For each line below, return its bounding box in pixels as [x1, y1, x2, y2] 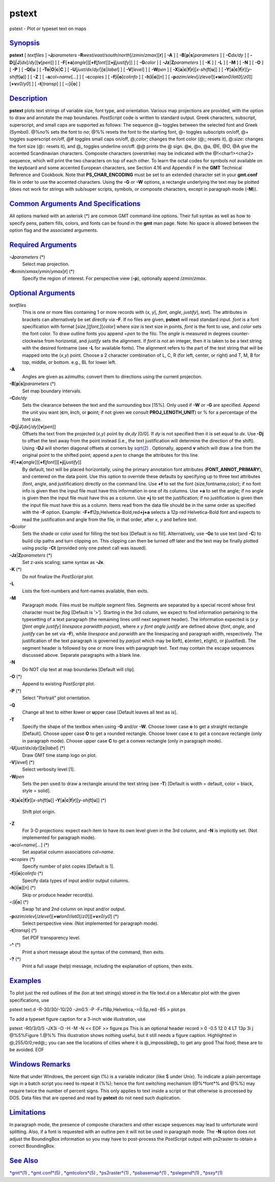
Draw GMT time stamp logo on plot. [22, 752, 97, 758]
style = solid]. [22, 787, 51, 794]
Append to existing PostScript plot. [22, 680, 95, 686]
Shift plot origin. [22, 809, 56, 815]
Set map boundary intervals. [22, 388, 81, 394]
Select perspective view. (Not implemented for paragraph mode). [22, 920, 159, 926]
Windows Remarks [9, 1060, 71, 1069]
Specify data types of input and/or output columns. [22, 877, 130, 883]
